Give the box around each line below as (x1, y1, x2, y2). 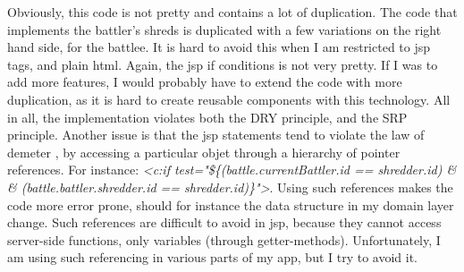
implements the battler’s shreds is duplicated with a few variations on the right (7, 20, 442, 38)
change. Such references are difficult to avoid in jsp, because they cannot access (7, 213, 442, 232)
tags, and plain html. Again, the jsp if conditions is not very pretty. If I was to (7, 55, 438, 73)
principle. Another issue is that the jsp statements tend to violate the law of (7, 125, 425, 144)
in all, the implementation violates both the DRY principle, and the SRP (7, 107, 408, 126)
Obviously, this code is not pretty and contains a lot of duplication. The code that (7, 3, 458, 21)
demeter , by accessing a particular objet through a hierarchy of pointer (7, 142, 401, 161)
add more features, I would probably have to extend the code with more (7, 72, 402, 91)
